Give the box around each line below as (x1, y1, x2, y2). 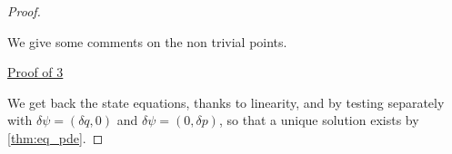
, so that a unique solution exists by (218, 111, 419, 130)
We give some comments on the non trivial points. (7, 32, 287, 51)
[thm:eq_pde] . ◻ (7, 128, 104, 147)
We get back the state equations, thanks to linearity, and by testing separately (7, 92, 445, 111)
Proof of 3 (7, 63, 64, 82)
